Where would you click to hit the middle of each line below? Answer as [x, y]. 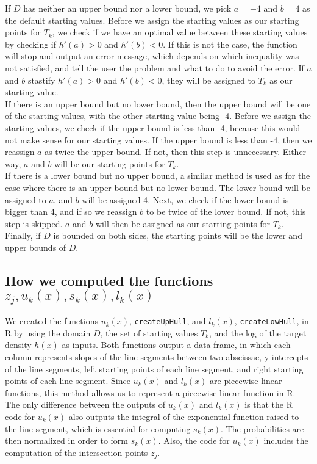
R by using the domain [48, 332]
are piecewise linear [246, 381]
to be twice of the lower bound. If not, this [226, 212]
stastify [41, 80]
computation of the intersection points [77, 452]
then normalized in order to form [67, 440]
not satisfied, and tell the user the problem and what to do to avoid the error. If [155, 67]
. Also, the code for [194, 440]
